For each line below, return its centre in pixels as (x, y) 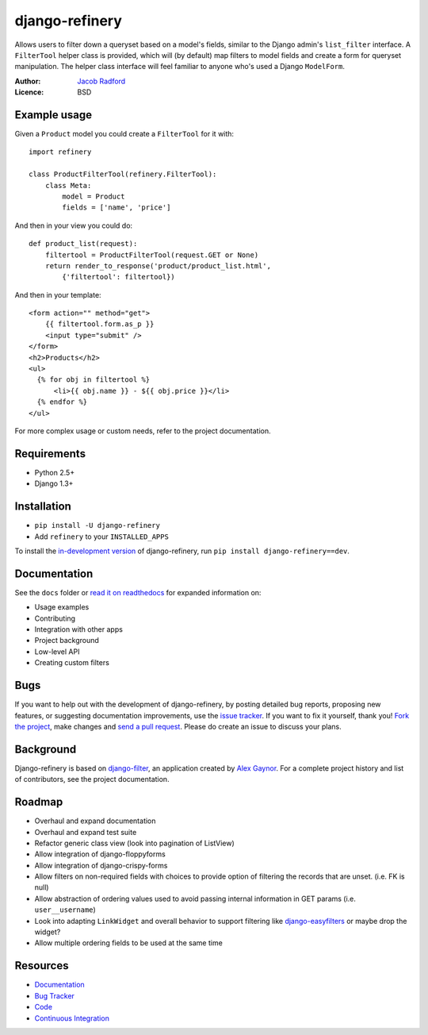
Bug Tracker (55, 995)
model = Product (94, 196)
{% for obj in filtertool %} (94, 380)
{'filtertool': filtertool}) (119, 277)
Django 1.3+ (54, 483)
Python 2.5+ (55, 472)
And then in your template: (58, 294)
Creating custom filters (72, 663)
